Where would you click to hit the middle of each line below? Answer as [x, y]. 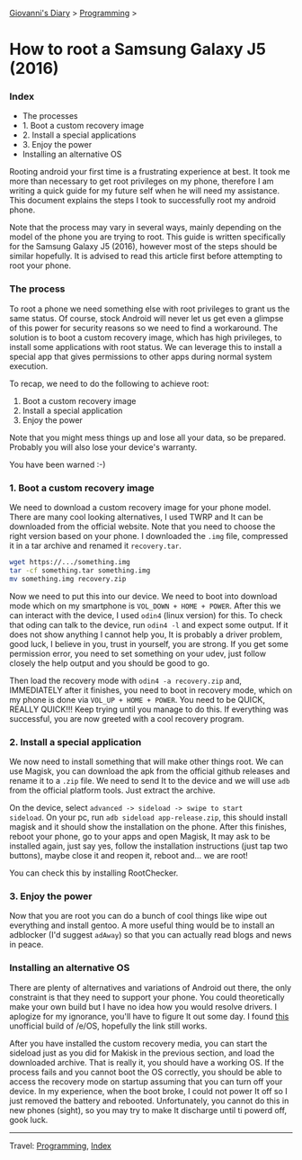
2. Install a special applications [79, 135]
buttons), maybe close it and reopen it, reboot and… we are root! [129, 855]
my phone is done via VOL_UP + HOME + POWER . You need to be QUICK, [138, 699]
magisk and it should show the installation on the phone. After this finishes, [148, 827]
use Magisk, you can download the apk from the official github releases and [150, 771]
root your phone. [40, 265]
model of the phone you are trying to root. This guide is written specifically [147, 237]
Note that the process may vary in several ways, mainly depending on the [145, 228]
